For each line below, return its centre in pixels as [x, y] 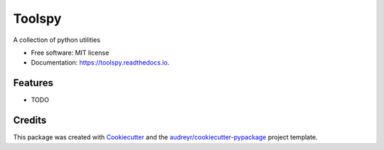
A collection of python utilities [57, 40]
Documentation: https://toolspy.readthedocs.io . [100, 63]
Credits [30, 120]
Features [33, 83]
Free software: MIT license [70, 53]
